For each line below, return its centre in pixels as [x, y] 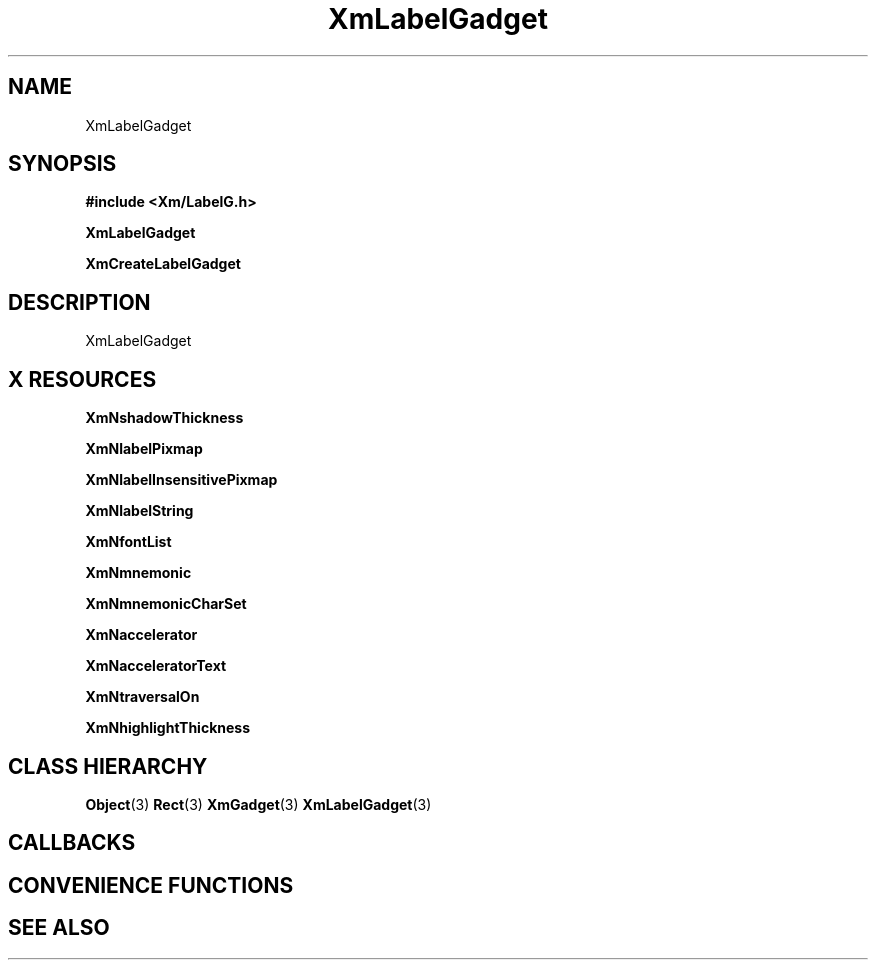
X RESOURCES [82, 379]
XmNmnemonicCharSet [166, 604]
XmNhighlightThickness [167, 728]
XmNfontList [128, 542]
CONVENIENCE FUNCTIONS [151, 885]
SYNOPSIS [62, 164]
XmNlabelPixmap [144, 449]
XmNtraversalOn [142, 697]
